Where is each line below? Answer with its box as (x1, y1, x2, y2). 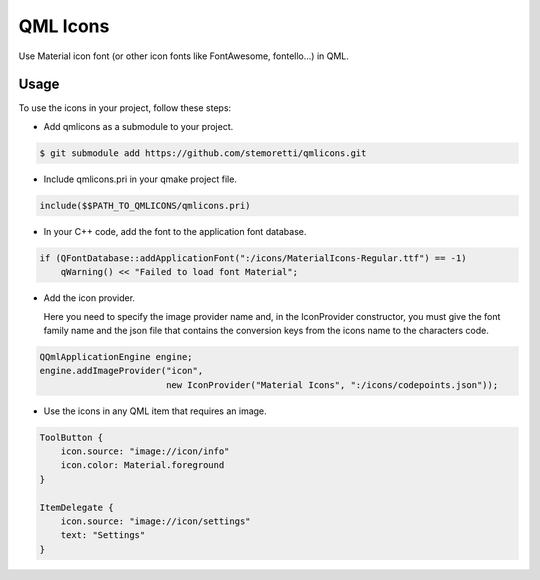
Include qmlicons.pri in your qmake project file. (43, 173, 237, 185)
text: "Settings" (60, 530, 146, 541)
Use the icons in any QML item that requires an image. (43, 405, 267, 417)
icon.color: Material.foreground (60, 460, 225, 471)
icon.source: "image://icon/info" (60, 446, 230, 457)
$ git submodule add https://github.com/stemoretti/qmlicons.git (39, 147, 367, 159)
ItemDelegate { (39, 501, 114, 513)
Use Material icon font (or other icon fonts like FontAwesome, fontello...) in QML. (18, 50, 350, 62)
